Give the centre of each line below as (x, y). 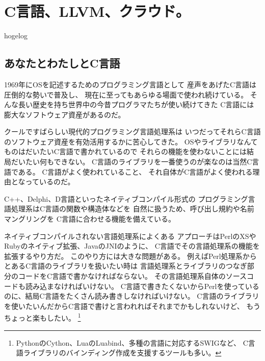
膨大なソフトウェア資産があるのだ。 (65, 114)
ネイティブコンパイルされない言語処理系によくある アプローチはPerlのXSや (130, 236)
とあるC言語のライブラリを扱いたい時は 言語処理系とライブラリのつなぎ (126, 266)
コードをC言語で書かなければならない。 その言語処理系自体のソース (132, 276)
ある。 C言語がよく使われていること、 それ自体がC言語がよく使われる (135, 171)
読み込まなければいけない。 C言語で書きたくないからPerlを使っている (142, 286)
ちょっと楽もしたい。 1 (43, 317)
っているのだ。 (50, 182)
